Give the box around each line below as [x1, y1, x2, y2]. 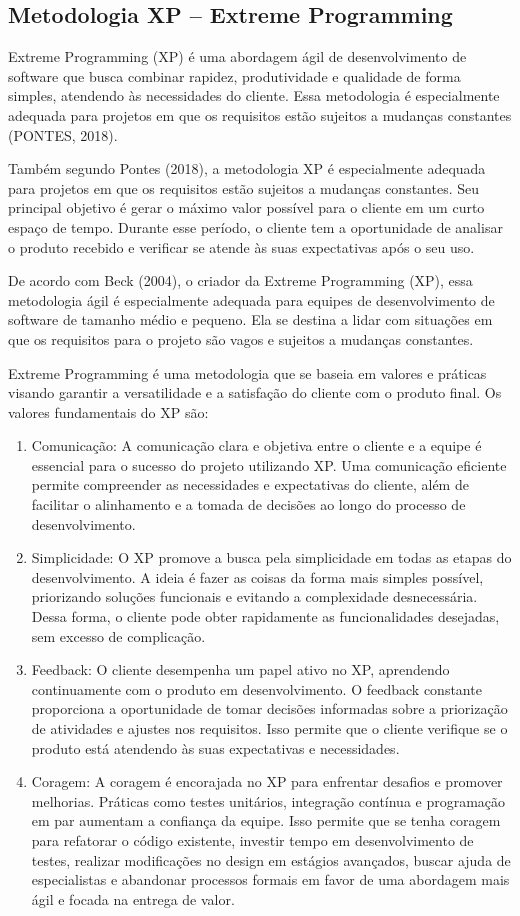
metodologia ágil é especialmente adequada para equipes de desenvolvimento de [8, 289, 495, 310]
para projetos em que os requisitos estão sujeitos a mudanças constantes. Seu [8, 177, 480, 198]
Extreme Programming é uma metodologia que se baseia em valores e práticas [8, 362, 487, 383]
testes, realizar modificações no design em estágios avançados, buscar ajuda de [31, 849, 511, 870]
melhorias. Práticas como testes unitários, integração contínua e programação [31, 790, 506, 811]
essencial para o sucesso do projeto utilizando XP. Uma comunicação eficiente [31, 454, 507, 475]
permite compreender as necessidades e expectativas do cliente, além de [31, 474, 469, 495]
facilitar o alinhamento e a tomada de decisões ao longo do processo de [31, 494, 466, 515]
